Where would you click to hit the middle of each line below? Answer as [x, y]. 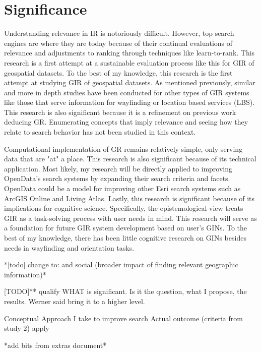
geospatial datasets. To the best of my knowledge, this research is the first [118, 72]
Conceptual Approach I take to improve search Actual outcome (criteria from [123, 318]
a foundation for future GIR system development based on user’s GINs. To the [126, 228]
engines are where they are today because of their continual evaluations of [118, 43]
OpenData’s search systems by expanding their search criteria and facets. [117, 178]
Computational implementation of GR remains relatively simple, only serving [123, 149]
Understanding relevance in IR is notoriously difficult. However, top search [119, 33]
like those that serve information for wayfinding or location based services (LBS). [129, 102]
